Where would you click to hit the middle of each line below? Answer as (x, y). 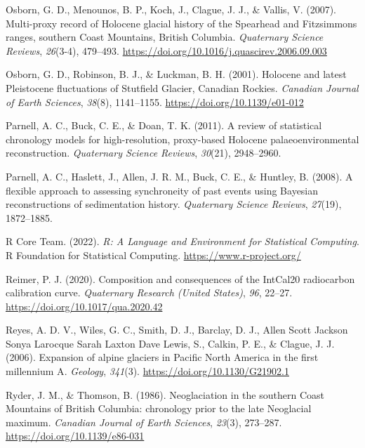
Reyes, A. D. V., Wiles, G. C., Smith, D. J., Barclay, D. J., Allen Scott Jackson (177, 330)
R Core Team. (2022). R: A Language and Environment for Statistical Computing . (182, 241)
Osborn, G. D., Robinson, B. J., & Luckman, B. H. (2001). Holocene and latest (176, 74)
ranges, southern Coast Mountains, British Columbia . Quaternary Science (165, 37)
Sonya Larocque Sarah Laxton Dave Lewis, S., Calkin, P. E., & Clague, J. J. (170, 343)
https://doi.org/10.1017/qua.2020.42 (84, 306)
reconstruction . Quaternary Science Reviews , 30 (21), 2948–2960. (144, 153)
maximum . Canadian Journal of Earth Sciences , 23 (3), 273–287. (144, 422)
